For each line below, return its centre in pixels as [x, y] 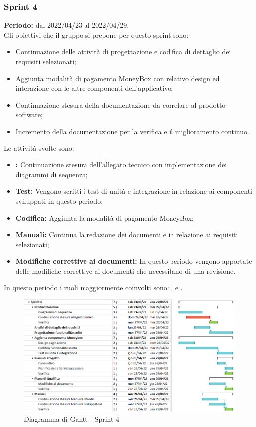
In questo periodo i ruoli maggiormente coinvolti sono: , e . [93, 287]
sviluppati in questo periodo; [59, 201]
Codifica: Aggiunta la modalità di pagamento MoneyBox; [105, 217]
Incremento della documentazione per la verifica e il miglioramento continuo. [132, 131]
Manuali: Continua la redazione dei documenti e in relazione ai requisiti [127, 234]
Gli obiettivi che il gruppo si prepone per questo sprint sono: [96, 35]
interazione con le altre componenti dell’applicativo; [94, 88]
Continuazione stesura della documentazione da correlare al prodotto [121, 104]
